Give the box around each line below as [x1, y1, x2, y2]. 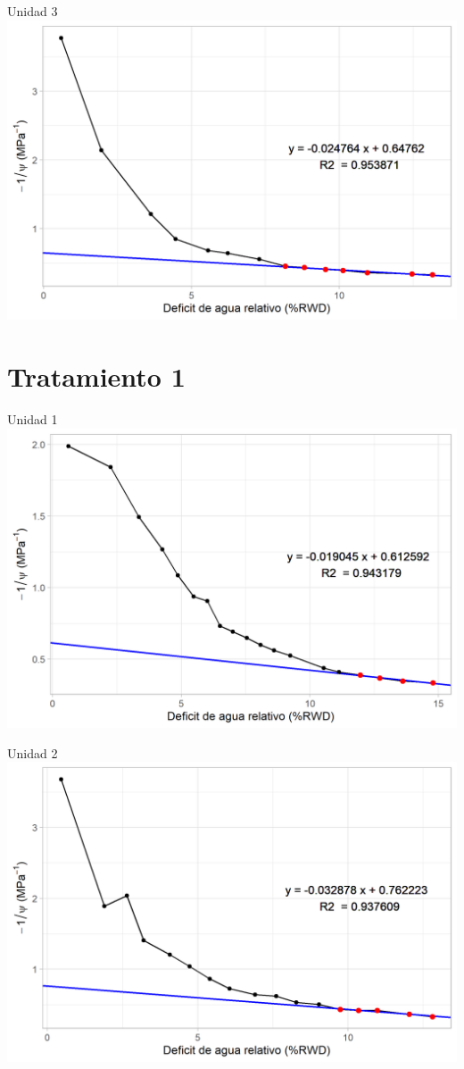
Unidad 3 [7, 2, 58, 20]
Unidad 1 [7, 409, 58, 428]
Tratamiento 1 [7, 358, 186, 395]
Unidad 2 [7, 743, 58, 762]
